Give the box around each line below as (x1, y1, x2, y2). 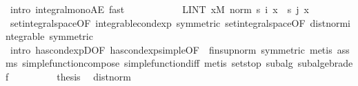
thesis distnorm (57, 69, 131, 83)
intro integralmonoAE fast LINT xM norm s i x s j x (10, 2, 309, 16)
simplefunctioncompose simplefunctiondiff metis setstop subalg (22, 56, 293, 70)
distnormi (310, 15, 350, 30)
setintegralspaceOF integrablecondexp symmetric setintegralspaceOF (10, 15, 306, 30)
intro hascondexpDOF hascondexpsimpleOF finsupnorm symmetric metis (10, 42, 332, 56)
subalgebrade (297, 56, 353, 70)
